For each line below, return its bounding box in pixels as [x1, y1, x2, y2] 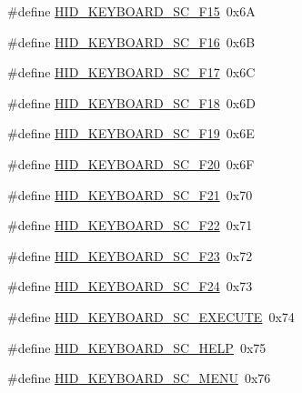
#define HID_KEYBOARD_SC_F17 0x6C [7, 63, 256, 82]
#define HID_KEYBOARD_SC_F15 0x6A [7, 2, 256, 20]
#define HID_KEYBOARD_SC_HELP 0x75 [7, 338, 267, 357]
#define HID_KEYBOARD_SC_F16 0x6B [7, 32, 256, 51]
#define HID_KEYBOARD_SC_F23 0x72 [7, 246, 253, 265]
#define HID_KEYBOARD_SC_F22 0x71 [7, 216, 253, 235]
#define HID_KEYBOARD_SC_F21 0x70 [7, 185, 253, 204]
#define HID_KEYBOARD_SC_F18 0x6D [7, 93, 256, 112]
